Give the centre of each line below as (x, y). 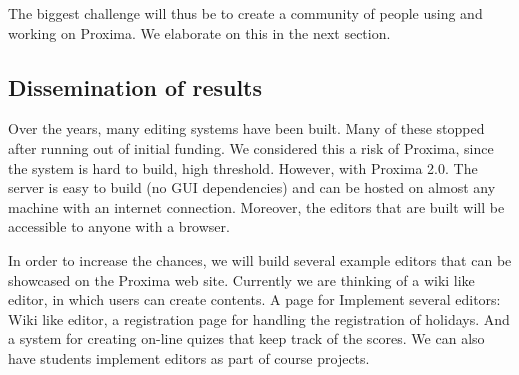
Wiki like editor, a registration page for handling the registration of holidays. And (259, 318)
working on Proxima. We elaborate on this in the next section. (199, 32)
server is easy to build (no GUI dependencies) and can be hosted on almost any (252, 187)
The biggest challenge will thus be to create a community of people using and (245, 13)
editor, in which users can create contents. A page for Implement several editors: (254, 299)
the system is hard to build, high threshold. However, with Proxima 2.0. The (243, 167)
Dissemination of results (135, 86)
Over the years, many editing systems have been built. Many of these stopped (246, 128)
